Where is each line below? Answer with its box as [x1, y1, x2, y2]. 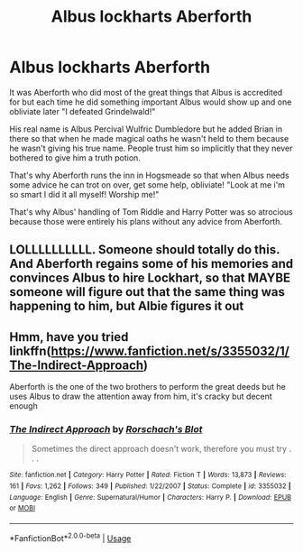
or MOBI [9, 503, 36, 513]
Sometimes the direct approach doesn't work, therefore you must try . [31, 444, 291, 455]
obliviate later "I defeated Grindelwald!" [9, 106, 156, 116]
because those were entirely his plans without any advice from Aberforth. [9, 216, 282, 226]
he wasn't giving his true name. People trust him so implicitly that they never [9, 143, 293, 153]
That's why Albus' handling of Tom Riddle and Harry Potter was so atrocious [9, 206, 293, 217]
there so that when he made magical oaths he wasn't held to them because [9, 133, 289, 143]
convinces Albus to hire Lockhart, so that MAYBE [9, 271, 291, 286]
